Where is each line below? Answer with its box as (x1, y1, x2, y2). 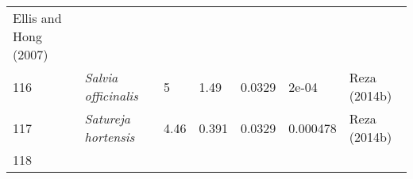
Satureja (84, 109, 131, 128)
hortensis (84, 128, 135, 146)
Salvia (84, 68, 118, 86)
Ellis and (13, 9, 62, 27)
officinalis (84, 86, 138, 105)
